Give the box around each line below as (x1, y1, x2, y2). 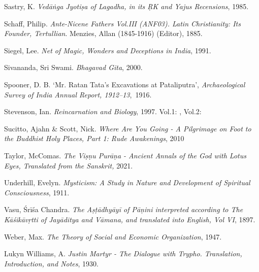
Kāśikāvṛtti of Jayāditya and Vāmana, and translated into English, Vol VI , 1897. (4, 214, 255, 224)
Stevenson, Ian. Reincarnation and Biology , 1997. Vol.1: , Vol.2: (4, 106, 202, 117)
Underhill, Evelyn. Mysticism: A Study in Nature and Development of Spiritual (4, 177, 250, 188)
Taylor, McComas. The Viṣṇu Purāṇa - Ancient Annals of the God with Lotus (4, 150, 246, 160)
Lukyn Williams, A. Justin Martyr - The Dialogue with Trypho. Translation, (4, 248, 242, 259)
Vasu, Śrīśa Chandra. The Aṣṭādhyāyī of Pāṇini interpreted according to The (4, 204, 243, 215)
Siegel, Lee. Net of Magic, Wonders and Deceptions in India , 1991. (4, 45, 211, 55)
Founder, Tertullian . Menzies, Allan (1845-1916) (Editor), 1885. (4, 28, 203, 39)
